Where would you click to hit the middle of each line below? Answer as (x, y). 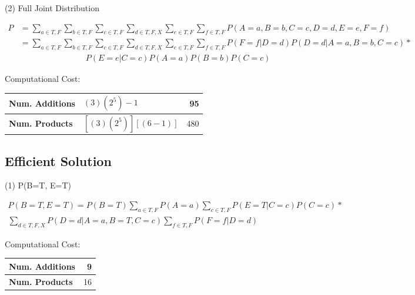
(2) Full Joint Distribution (52, 8)
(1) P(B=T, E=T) (38, 185)
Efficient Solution (58, 160)
